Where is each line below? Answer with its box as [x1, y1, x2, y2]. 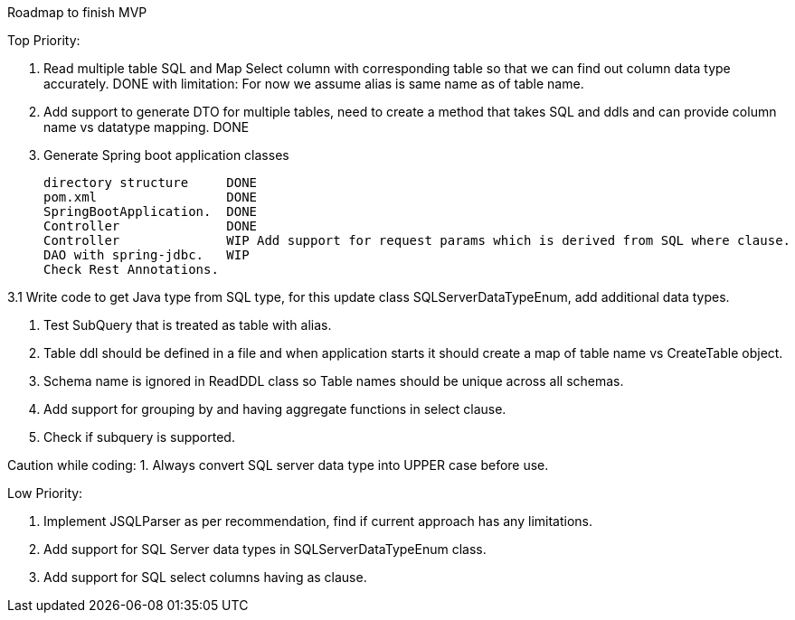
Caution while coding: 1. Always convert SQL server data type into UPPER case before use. [7, 457, 549, 473]
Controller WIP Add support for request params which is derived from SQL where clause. [43, 233, 791, 248]
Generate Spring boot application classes [43, 147, 289, 163]
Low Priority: [7, 485, 83, 501]
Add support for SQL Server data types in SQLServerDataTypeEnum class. [43, 541, 487, 557]
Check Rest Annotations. [43, 262, 219, 277]
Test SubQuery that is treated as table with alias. [43, 317, 332, 333]
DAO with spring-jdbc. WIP [43, 248, 250, 262]
